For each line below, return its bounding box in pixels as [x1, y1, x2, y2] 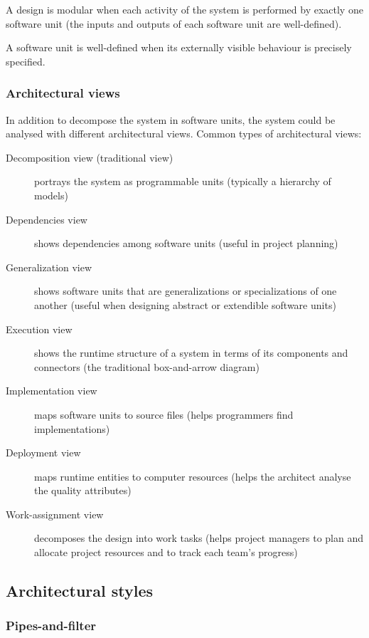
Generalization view [6, 259, 92, 274]
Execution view [6, 321, 73, 336]
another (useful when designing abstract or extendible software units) [34, 297, 336, 312]
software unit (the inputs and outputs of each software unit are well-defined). [6, 16, 342, 31]
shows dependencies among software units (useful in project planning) [34, 236, 338, 251]
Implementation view [6, 383, 97, 398]
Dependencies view [6, 211, 87, 226]
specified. [6, 53, 46, 68]
